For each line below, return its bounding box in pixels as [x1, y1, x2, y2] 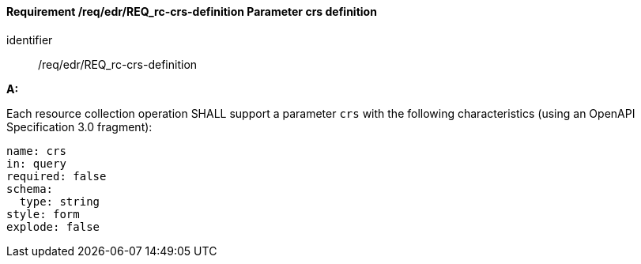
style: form [6, 207, 80, 221]
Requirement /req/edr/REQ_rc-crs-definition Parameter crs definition [6, 5, 377, 18]
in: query [6, 157, 66, 170]
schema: [6, 182, 54, 195]
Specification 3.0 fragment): [6, 119, 153, 134]
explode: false [6, 220, 100, 233]
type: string [19, 194, 100, 208]
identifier [6, 32, 53, 47]
